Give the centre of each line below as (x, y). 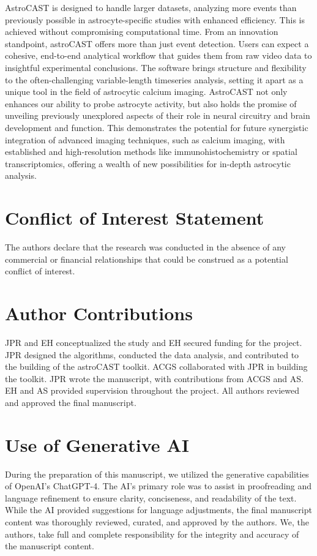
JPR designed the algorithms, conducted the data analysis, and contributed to (152, 354)
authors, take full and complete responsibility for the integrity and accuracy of (152, 534)
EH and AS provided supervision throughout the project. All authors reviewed (152, 390)
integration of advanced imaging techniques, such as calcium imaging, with (145, 139)
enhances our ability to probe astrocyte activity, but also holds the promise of (151, 103)
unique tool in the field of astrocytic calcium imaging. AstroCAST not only (146, 92)
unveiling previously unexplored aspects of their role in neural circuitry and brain (158, 115)
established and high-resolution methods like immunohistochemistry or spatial (151, 152)
